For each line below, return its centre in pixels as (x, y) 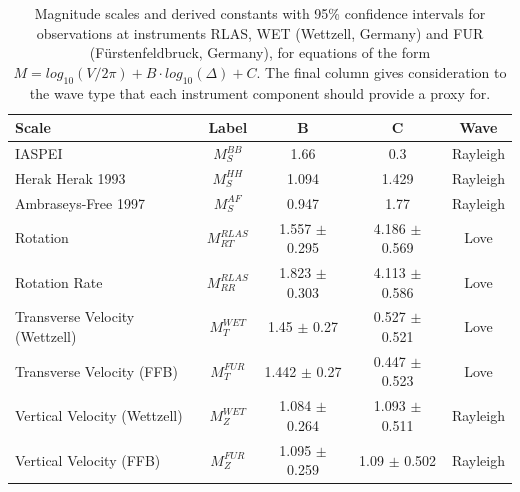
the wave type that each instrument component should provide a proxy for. (260, 92)
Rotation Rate (59, 281)
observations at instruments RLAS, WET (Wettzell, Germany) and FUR (260, 32)
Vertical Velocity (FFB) (88, 459)
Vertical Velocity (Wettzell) (99, 415)
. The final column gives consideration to (381, 71)
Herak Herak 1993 (70, 177)
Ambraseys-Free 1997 (80, 202)
